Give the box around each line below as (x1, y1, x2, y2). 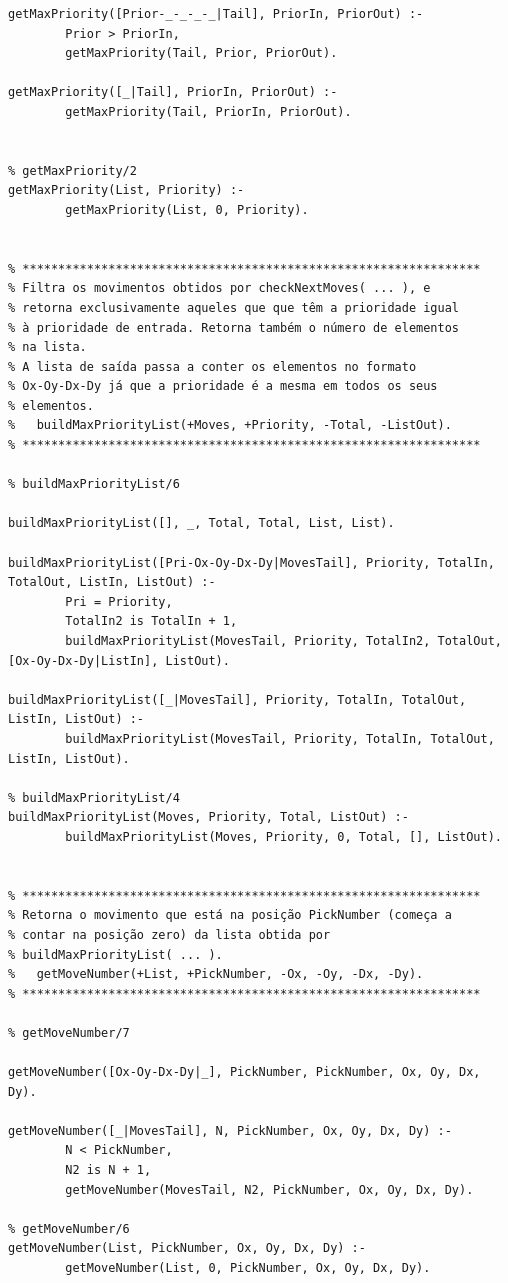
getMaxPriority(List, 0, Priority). (65, 202, 309, 217)
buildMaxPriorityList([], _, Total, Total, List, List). (8, 516, 395, 531)
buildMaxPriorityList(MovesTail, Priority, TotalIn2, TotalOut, (65, 634, 502, 648)
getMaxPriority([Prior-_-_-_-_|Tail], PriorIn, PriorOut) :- (8, 7, 424, 21)
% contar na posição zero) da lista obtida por (8, 927, 331, 942)
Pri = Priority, (65, 594, 173, 609)
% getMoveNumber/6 (8, 1221, 130, 1236)
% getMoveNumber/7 (8, 1025, 130, 1040)
